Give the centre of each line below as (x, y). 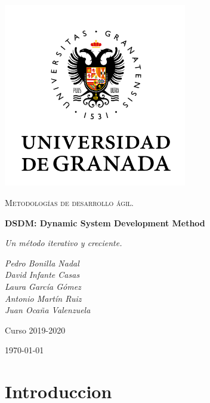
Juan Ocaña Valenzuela (48, 310)
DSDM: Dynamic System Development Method (105, 222)
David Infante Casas (42, 275)
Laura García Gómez (43, 286)
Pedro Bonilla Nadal (42, 263)
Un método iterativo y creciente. (64, 243)
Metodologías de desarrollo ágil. (69, 202)
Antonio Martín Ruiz (43, 298)
